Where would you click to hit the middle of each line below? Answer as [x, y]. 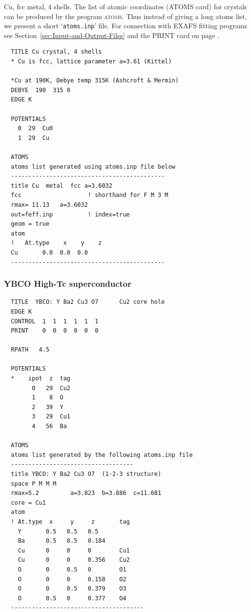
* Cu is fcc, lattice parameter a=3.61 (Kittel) [91, 62]
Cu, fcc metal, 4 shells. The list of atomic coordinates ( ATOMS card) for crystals [125, 6]
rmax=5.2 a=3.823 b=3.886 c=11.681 [86, 493]
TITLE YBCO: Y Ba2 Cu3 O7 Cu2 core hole [88, 302]
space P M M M [34, 484]
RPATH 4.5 [30, 350]
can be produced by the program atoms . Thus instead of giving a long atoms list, [125, 16]
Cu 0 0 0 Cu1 [74, 550]
